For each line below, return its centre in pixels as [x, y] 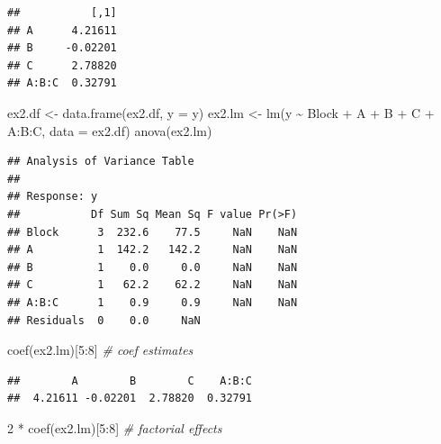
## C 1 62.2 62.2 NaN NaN [153, 285]
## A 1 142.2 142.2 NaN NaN [153, 250]
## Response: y [53, 197]
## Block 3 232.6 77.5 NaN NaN [153, 232]
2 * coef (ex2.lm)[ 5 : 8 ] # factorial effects [115, 427]
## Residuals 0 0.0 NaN [104, 320]
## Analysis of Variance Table [101, 162]
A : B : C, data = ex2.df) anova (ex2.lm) [110, 130]
